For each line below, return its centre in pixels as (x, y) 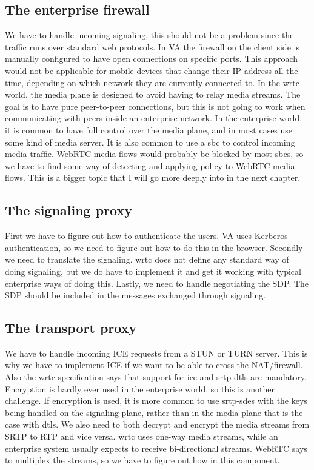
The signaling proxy (68, 210)
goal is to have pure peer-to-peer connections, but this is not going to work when (155, 106)
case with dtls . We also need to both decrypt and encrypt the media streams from (157, 424)
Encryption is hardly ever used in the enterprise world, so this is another (140, 388)
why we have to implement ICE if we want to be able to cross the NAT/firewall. (154, 365)
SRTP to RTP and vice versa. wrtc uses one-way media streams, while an (142, 436)
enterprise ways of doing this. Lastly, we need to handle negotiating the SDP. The (157, 283)
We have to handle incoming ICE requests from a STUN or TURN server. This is (156, 353)
